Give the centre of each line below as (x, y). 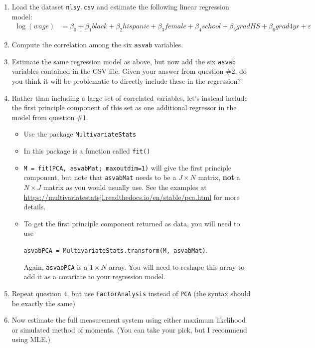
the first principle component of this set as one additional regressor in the (124, 107)
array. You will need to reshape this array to (177, 266)
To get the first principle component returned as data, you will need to (132, 223)
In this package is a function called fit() (87, 151)
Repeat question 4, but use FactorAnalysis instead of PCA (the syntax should (131, 293)
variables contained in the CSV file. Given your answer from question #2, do (129, 71)
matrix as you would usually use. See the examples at (125, 187)
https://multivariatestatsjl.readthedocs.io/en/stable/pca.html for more (132, 197)
